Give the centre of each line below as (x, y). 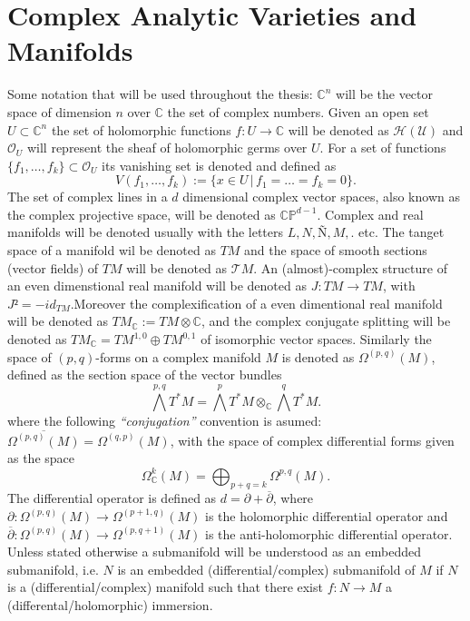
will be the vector (385, 94)
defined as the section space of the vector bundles (145, 375)
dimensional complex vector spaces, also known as (321, 197)
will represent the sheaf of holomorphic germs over (167, 148)
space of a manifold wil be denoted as (112, 250)
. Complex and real (370, 214)
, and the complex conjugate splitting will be (326, 321)
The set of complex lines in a (88, 197)
